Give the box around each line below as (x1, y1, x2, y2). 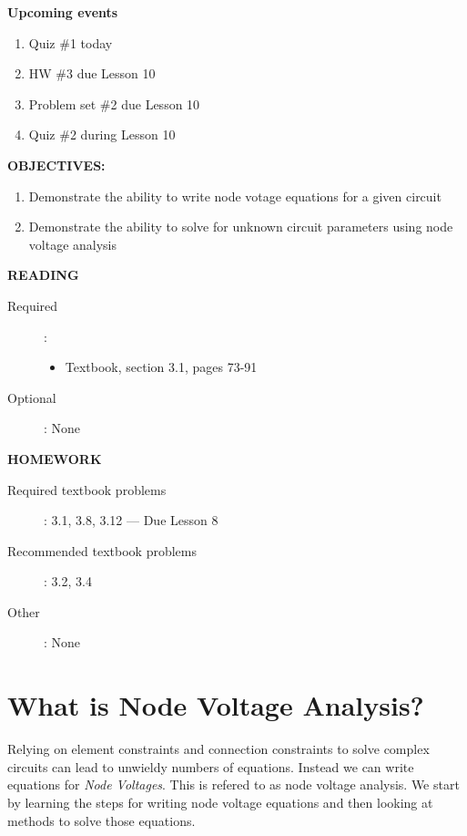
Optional (7, 387, 56, 407)
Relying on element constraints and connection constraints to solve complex (7, 739, 430, 759)
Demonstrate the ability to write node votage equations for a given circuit (28, 186, 442, 205)
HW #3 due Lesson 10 (28, 64, 156, 83)
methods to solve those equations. (7, 810, 196, 830)
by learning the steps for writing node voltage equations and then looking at (7, 792, 433, 811)
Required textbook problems (7, 480, 167, 499)
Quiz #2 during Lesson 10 (28, 125, 176, 144)
